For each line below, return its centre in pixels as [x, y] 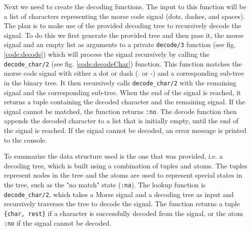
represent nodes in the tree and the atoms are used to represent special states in [123, 175]
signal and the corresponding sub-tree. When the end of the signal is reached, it [123, 92]
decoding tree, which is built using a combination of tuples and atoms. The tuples [126, 165]
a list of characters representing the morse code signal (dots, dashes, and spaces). [125, 16]
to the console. [25, 140]
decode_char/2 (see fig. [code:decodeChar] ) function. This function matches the [123, 63]
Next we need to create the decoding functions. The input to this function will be [125, 6]
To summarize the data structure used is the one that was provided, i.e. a [113, 156]
